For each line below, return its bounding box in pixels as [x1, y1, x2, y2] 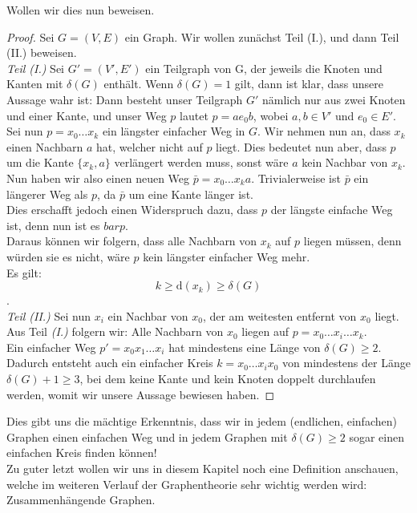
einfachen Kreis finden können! [6, 444, 157, 461]
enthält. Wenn [103, 75, 174, 92]
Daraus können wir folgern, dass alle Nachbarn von [6, 232, 257, 249]
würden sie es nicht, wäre [6, 248, 130, 265]
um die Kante [6, 154, 74, 171]
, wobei [253, 107, 289, 123]
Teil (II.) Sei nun [6, 307, 91, 324]
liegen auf [241, 323, 289, 340]
